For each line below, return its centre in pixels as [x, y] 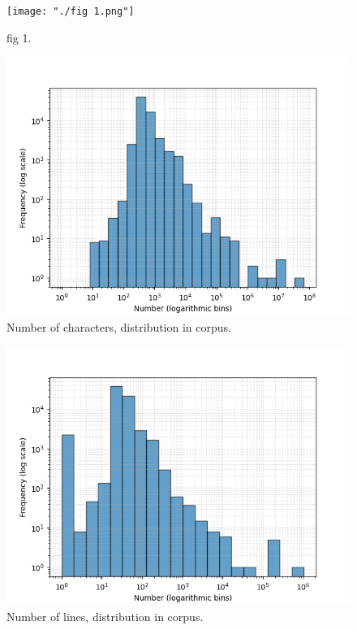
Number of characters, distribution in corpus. [119, 326]
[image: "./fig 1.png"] [71, 11]
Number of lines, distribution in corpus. [105, 617]
